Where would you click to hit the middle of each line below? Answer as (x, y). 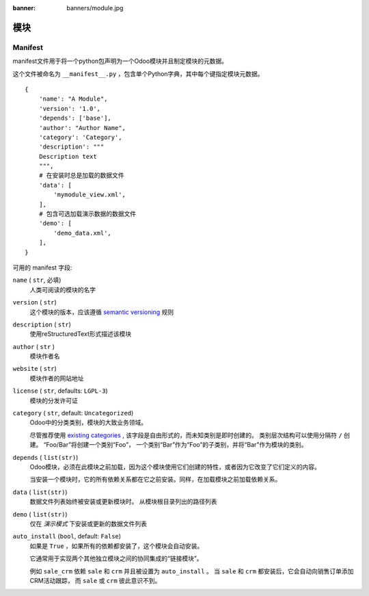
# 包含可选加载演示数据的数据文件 (87, 214)
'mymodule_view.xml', (90, 195)
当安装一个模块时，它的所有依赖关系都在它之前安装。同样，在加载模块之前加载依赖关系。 (155, 480)
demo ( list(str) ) (40, 514)
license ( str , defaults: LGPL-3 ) (60, 391)
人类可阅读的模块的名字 (63, 289)
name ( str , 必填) (37, 280)
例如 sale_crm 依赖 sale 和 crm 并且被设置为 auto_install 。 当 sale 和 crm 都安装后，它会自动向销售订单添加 (192, 571)
